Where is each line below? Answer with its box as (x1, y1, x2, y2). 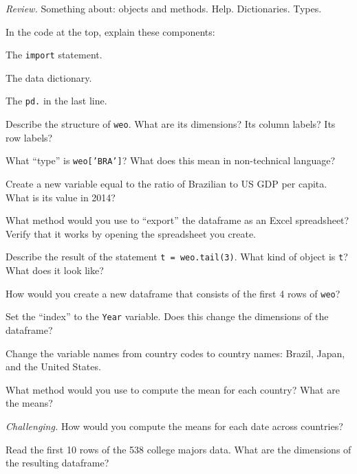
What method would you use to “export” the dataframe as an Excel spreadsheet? (6, 213, 349, 227)
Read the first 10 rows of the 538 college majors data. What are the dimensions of (6, 442, 351, 456)
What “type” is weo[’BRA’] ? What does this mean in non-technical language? (6, 153, 335, 168)
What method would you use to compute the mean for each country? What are (6, 382, 340, 396)
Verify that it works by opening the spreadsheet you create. (6, 226, 256, 240)
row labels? (6, 130, 53, 144)
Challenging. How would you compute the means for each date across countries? (6, 418, 343, 433)
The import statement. (6, 47, 102, 62)
